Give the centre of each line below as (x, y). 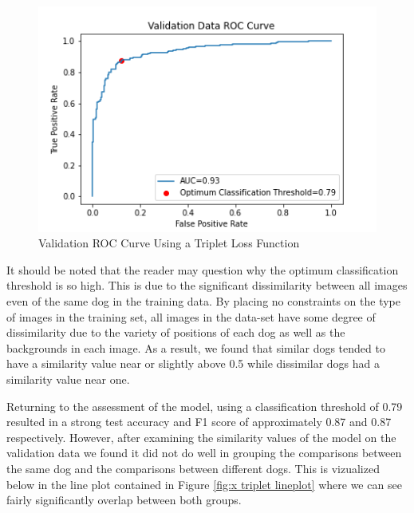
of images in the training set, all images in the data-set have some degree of (191, 316)
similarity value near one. (68, 379)
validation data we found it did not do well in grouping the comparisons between (204, 453)
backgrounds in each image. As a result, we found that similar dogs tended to (196, 347)
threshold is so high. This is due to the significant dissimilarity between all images (207, 285)
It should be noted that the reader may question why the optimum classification (203, 269)
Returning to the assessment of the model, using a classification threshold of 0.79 (205, 406)
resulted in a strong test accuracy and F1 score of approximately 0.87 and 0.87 (199, 422)
